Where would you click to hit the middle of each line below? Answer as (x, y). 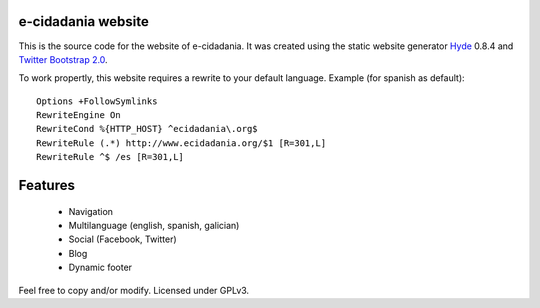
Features (46, 185)
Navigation (91, 211)
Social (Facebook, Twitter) (122, 239)
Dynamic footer (100, 267)
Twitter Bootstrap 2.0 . (63, 59)
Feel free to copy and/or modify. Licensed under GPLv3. (134, 290)
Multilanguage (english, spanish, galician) (154, 226)
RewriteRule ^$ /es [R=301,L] (110, 157)
